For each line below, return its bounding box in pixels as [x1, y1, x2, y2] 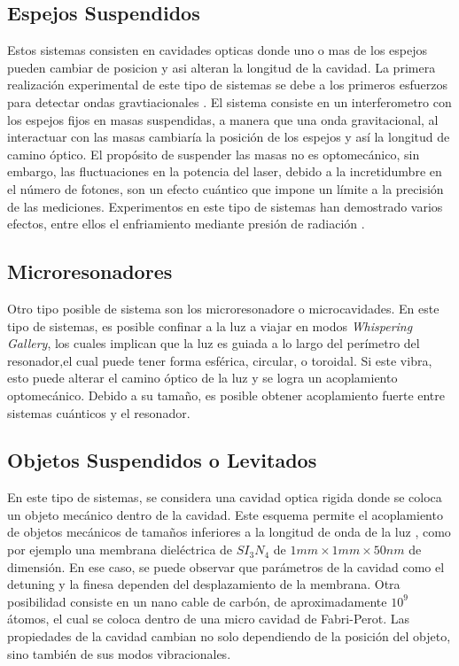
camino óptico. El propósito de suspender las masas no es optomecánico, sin [7, 144, 420, 163]
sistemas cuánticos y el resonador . [7, 403, 191, 422]
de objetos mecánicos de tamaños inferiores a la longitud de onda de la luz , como [7, 523, 451, 541]
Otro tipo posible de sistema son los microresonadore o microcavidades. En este [7, 298, 440, 317]
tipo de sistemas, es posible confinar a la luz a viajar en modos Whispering [7, 316, 413, 335]
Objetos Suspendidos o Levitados [7, 446, 317, 474]
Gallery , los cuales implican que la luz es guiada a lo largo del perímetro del [7, 334, 420, 352]
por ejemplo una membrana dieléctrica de [7, 540, 233, 559]
